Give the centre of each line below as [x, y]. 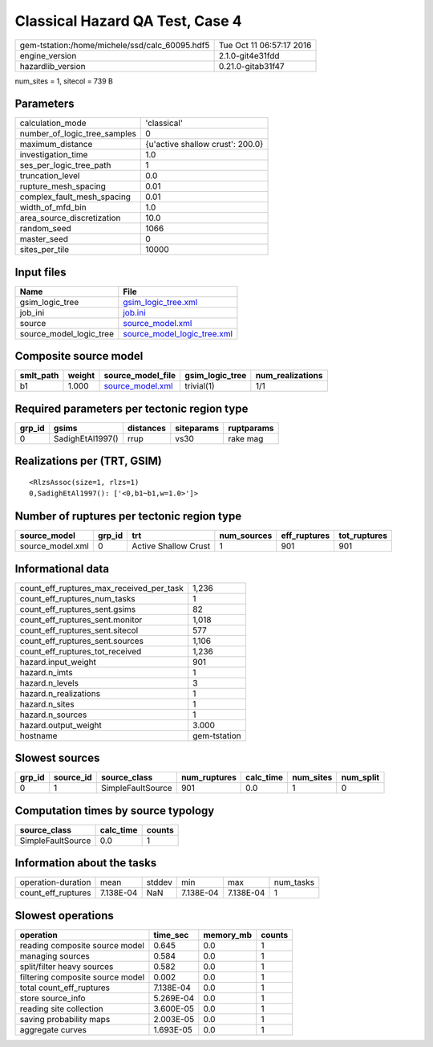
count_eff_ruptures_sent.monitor [81, 620]
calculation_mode [53, 123]
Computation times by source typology [115, 811]
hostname [38, 735]
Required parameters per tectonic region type [132, 408]
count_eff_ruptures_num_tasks [77, 598]
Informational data [62, 569]
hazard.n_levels [49, 682]
